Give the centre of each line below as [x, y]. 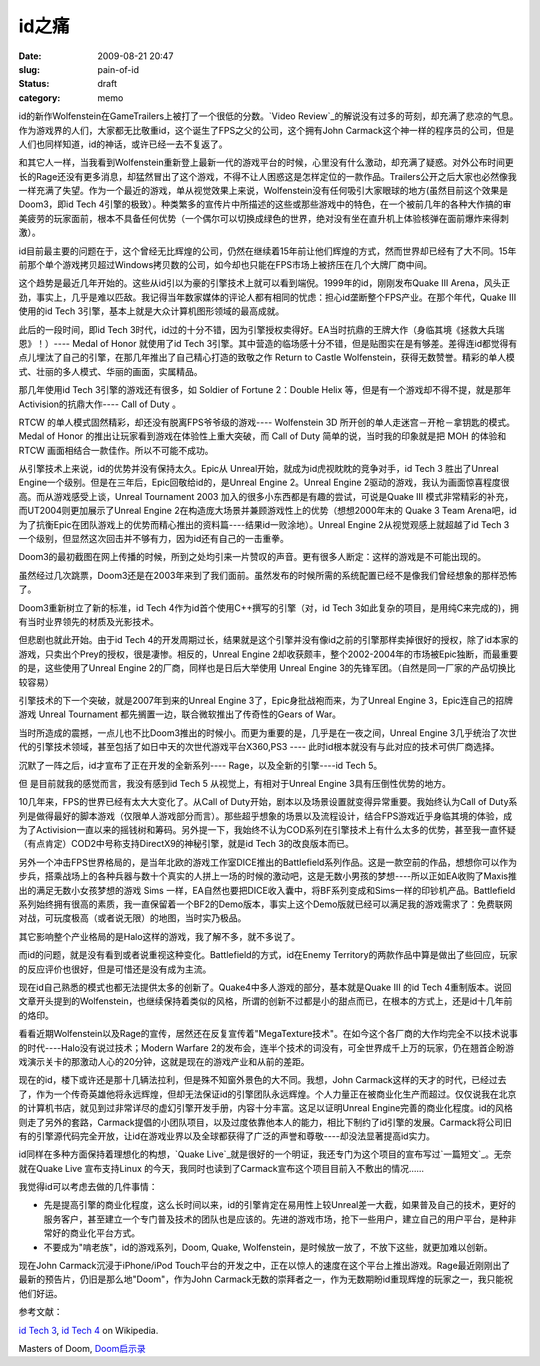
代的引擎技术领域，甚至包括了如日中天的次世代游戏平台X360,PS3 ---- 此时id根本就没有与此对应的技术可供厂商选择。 [259, 747]
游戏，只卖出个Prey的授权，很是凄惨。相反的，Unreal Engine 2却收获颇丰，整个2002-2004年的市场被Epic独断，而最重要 [268, 654]
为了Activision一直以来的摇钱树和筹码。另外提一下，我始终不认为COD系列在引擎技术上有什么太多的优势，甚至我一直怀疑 [267, 830]
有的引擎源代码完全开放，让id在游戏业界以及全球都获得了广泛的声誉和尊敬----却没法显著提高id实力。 [226, 1136]
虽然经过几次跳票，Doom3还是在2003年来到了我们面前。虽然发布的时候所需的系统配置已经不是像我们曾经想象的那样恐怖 [267, 575]
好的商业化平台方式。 [95, 1233]
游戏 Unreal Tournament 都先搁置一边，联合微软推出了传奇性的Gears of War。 [180, 714]
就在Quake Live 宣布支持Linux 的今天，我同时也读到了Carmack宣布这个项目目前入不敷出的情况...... [221, 1168]
